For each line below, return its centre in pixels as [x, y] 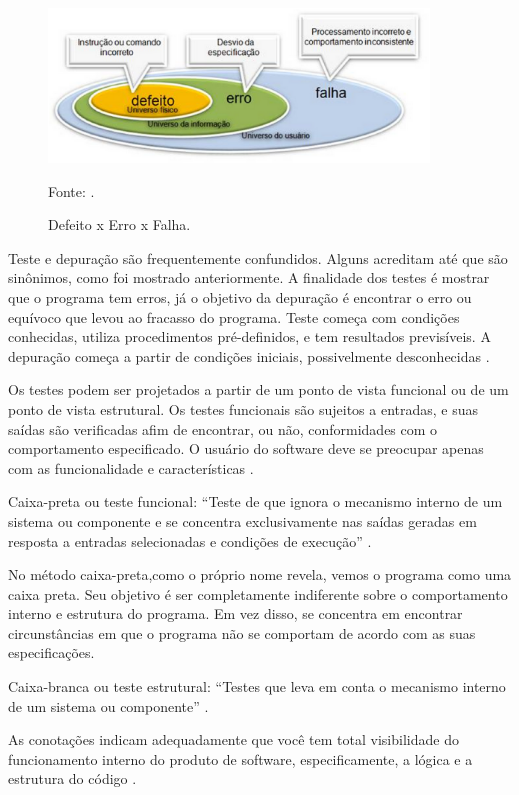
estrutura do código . [72, 778]
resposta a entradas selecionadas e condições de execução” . [190, 540]
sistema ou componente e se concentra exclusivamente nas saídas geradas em [242, 520]
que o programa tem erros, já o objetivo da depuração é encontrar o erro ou [240, 296]
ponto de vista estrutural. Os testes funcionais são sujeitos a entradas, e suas [243, 408]
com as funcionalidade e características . [131, 467]
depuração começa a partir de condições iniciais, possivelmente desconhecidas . [249, 355]
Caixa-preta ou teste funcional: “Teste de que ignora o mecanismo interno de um [255, 501]
